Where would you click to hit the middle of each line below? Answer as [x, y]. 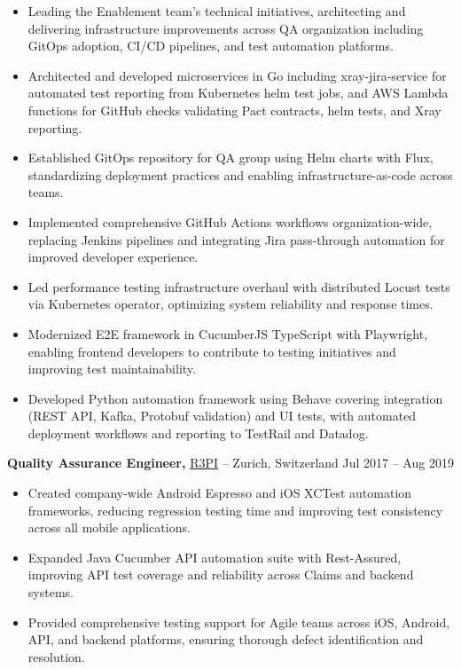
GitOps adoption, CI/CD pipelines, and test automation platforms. [211, 46]
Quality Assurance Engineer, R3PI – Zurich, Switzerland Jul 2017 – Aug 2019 [230, 463]
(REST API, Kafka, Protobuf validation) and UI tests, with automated [222, 416]
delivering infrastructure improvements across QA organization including [226, 28]
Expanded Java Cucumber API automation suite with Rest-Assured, [215, 557]
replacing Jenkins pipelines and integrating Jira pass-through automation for [236, 239]
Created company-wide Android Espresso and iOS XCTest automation [220, 493]
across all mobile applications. [109, 527]
